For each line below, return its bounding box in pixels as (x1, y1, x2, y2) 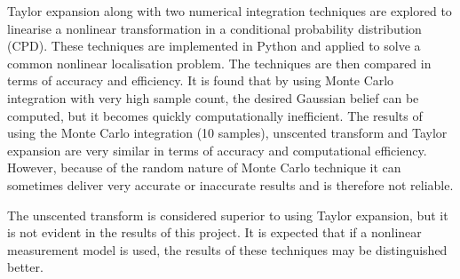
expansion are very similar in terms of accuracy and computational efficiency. (7, 140, 427, 159)
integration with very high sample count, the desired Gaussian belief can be (7, 88, 419, 107)
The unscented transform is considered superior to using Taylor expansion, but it (7, 205, 448, 224)
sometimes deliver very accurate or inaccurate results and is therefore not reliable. (7, 175, 454, 194)
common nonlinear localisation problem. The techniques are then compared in (7, 53, 432, 72)
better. (7, 258, 44, 276)
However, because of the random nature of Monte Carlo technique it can (7, 158, 401, 177)
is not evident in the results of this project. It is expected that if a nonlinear (7, 223, 422, 242)
